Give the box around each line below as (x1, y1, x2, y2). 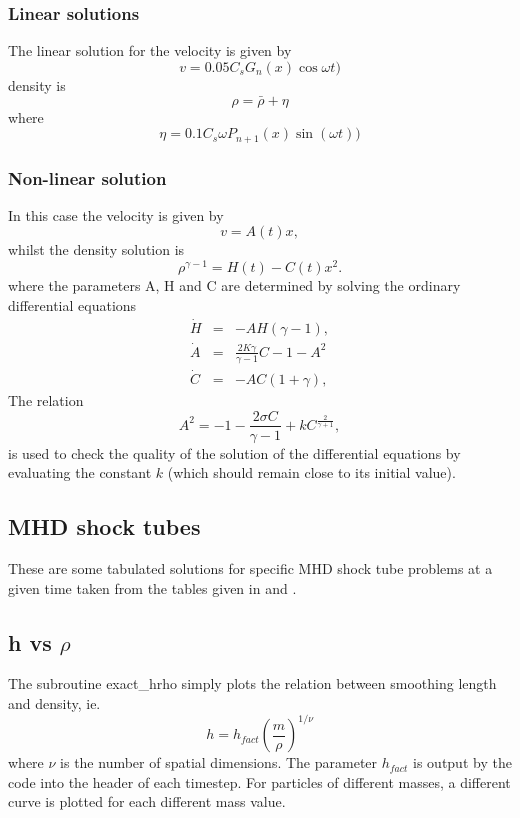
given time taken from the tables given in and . (8, 577, 297, 598)
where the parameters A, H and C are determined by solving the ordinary (8, 275, 461, 296)
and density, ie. (8, 692, 101, 713)
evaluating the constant (8, 462, 152, 483)
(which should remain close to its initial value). (167, 462, 456, 483)
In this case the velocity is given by (8, 204, 224, 225)
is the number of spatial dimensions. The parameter (60, 752, 378, 773)
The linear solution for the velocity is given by (8, 40, 292, 61)
